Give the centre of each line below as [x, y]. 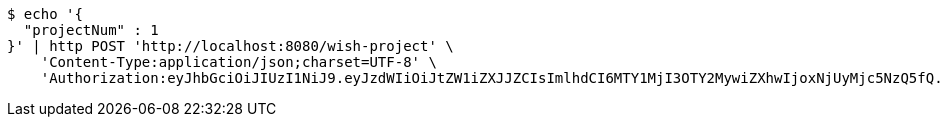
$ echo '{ [45, 14]
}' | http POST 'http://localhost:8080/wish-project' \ [230, 46]
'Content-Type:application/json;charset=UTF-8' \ [238, 62]
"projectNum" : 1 [91, 30]
